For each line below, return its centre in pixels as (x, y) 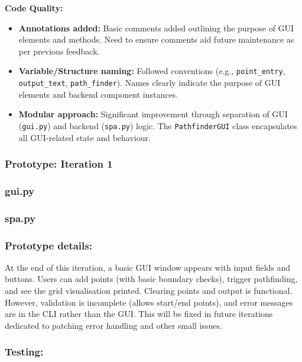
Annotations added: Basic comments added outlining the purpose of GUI (156, 28)
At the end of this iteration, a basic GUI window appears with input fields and (148, 267)
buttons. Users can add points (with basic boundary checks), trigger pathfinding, (151, 279)
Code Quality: (34, 8)
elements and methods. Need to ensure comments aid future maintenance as (156, 39)
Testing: (24, 352)
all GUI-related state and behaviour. (85, 137)
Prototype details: (48, 245)
